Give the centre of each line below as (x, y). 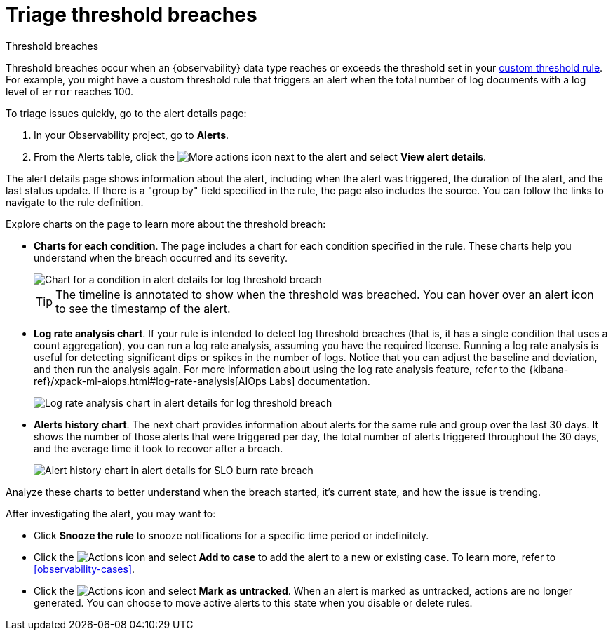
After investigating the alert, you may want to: (111, 513)
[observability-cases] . (85, 569)
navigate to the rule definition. (75, 202)
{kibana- (548, 369)
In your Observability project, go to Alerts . (132, 135)
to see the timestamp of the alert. (143, 308)
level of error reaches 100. (69, 91)
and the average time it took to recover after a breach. (159, 448)
